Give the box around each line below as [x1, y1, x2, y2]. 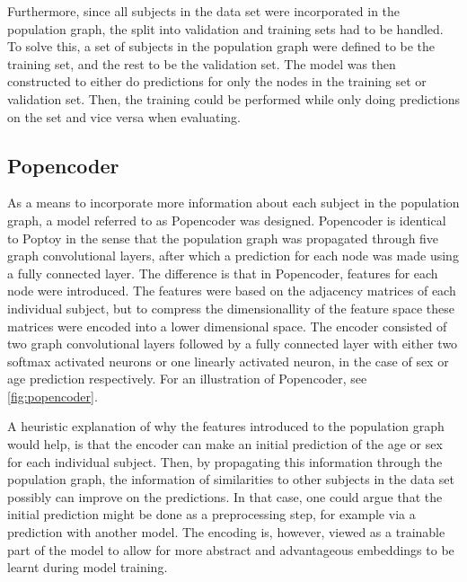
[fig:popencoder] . [7, 386, 98, 405]
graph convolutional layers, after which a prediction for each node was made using [7, 246, 459, 265]
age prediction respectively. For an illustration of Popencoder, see [7, 369, 367, 388]
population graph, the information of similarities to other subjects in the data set [7, 470, 454, 489]
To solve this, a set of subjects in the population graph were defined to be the [7, 37, 436, 56]
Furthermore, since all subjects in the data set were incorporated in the [7, 2, 401, 20]
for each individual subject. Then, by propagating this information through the [7, 452, 443, 471]
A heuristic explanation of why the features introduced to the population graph [7, 417, 445, 436]
